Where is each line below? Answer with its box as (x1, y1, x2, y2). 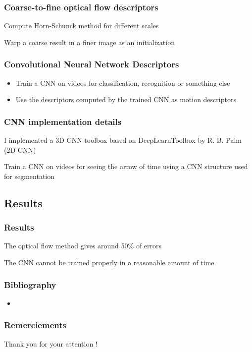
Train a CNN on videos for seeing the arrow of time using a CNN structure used (4, 161, 248, 172)
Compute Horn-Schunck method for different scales (4, 20, 159, 31)
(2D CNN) (4, 144, 36, 155)
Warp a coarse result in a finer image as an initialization (4, 37, 175, 47)
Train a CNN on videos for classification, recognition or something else (15, 77, 230, 88)
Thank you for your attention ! (4, 338, 98, 349)
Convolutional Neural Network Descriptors (4, 58, 179, 70)
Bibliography (4, 278, 56, 291)
